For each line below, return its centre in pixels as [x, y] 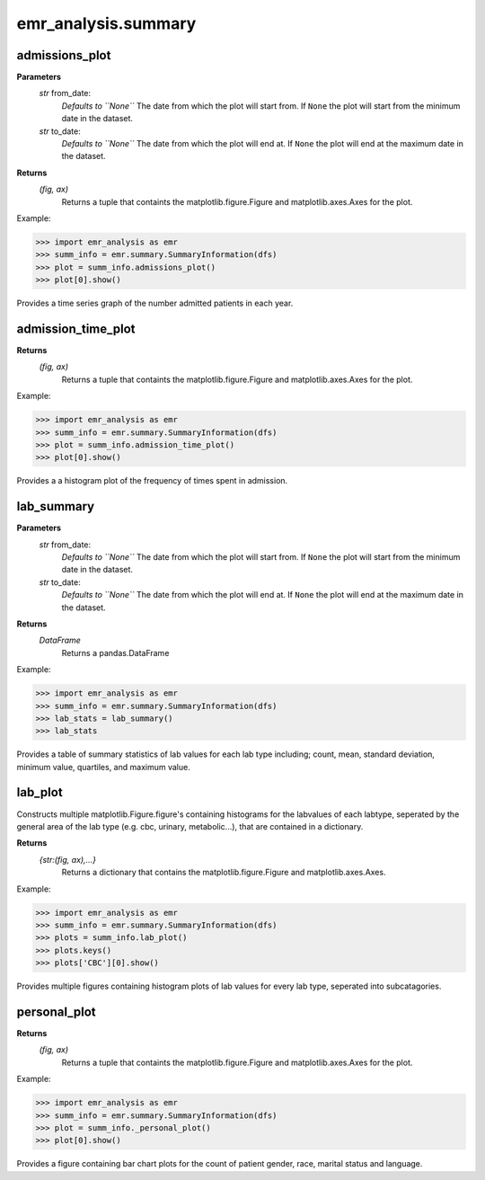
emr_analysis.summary [106, 23]
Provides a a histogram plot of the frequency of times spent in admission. [152, 481]
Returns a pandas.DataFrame [115, 652]
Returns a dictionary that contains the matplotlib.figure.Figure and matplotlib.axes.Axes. [224, 873]
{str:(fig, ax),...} [67, 859]
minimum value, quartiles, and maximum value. [103, 767]
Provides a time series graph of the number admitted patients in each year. [155, 303]
